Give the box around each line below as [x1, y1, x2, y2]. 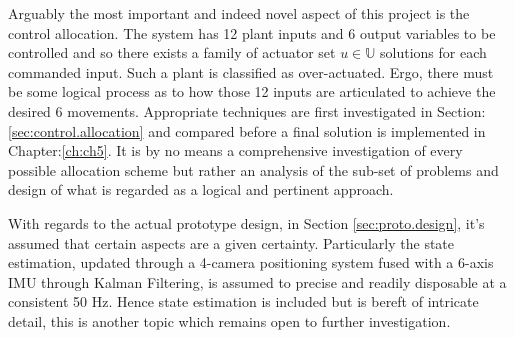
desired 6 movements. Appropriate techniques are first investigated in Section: [8, 100, 486, 121]
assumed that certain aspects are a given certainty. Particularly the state [8, 232, 455, 253]
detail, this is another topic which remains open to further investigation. [8, 310, 451, 331]
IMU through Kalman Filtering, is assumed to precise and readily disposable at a [8, 271, 507, 292]
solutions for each [380, 42, 487, 63]
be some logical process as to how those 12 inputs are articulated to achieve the [8, 81, 496, 102]
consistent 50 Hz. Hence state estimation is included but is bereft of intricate [8, 291, 479, 312]
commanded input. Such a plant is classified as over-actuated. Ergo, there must [8, 61, 494, 82]
